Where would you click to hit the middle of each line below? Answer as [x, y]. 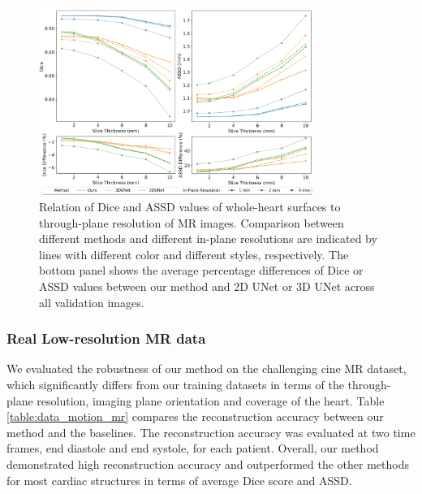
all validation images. [92, 302]
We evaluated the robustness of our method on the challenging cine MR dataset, [207, 368]
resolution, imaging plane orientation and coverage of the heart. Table [211, 400]
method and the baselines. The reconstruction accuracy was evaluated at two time [211, 432]
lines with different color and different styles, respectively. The [194, 254]
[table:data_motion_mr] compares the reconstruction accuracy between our [195, 416]
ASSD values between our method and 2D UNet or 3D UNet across [207, 286]
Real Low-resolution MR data [106, 338]
